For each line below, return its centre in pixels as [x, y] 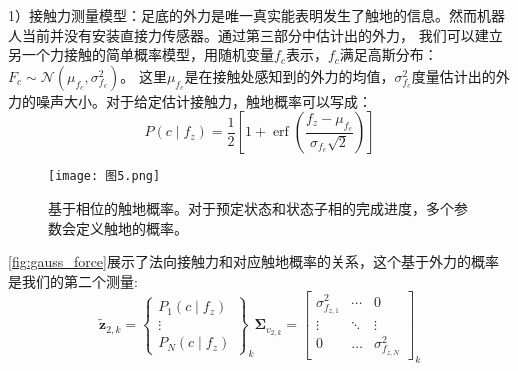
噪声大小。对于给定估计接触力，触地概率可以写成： [203, 100]
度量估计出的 [453, 75]
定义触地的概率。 [131, 227]
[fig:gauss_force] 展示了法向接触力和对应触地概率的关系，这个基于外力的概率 [253, 261]
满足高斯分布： [388, 54]
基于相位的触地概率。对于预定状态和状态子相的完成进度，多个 [251, 208]
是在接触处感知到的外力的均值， [289, 75]
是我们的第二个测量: [73, 280]
